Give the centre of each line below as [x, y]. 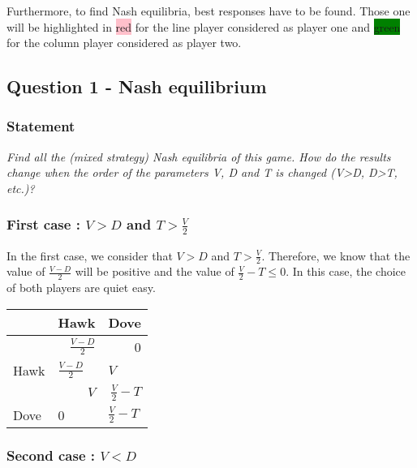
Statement [41, 126]
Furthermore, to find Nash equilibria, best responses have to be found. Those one [208, 11]
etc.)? [21, 188]
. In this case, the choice [346, 271]
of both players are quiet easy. [81, 288]
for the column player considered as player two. [124, 43]
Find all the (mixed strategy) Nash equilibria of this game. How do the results [199, 156]
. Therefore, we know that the [336, 255]
